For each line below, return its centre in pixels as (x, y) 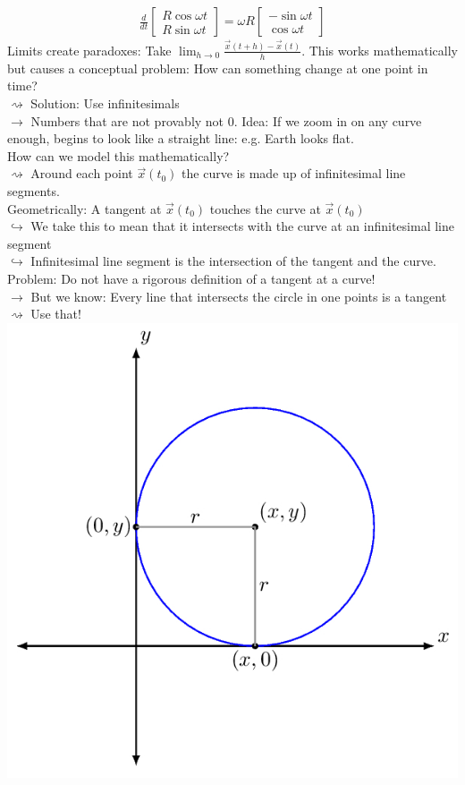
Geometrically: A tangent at (85, 208)
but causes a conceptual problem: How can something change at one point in (218, 68)
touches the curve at (265, 208)
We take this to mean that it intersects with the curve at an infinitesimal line (242, 226)
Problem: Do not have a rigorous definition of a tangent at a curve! (191, 278)
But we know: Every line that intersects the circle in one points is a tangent (239, 296)
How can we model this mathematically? (118, 155)
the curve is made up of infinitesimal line (294, 173)
